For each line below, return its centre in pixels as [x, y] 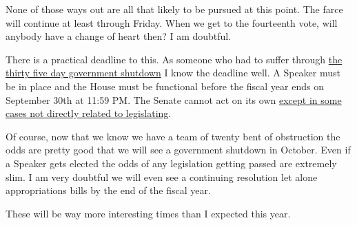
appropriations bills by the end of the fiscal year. [108, 190]
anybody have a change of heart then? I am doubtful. [119, 36]
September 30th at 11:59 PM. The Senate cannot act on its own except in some [174, 99]
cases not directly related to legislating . [89, 113]
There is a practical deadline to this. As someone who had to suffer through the [174, 59]
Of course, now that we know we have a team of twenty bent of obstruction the [173, 136]
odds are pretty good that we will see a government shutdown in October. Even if [178, 150]
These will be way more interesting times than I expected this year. [148, 213]
